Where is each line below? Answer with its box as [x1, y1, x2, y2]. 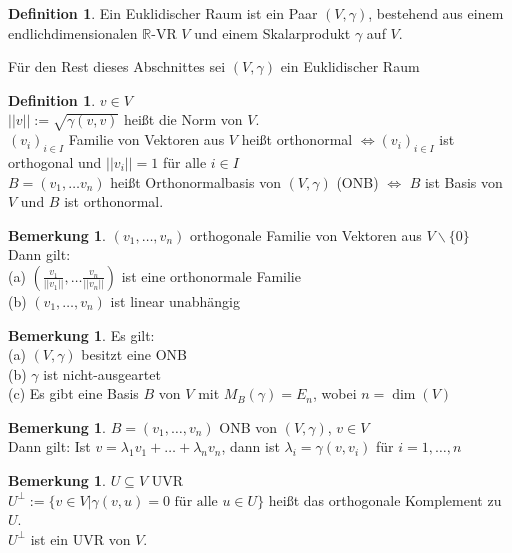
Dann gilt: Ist [8, 436, 91, 457]
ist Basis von [424, 171, 503, 192]
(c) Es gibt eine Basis [8, 383, 139, 404]
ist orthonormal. [64, 191, 164, 212]
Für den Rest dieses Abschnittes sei [8, 56, 226, 77]
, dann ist [221, 436, 280, 457]
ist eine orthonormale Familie [121, 265, 301, 286]
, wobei [313, 383, 357, 404]
